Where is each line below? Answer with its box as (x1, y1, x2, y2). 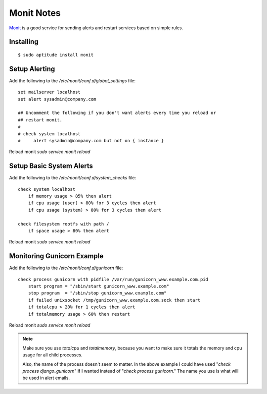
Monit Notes (9, 7, 61, 18)
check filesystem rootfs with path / (18, 221, 110, 226)
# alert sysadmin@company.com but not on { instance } (18, 138, 164, 143)
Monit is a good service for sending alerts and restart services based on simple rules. (9, 25, 183, 31)
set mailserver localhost (18, 89, 81, 95)
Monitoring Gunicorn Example (9, 252, 104, 260)
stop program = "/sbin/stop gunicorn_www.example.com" (28, 290, 167, 296)
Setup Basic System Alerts (9, 162, 93, 170)
